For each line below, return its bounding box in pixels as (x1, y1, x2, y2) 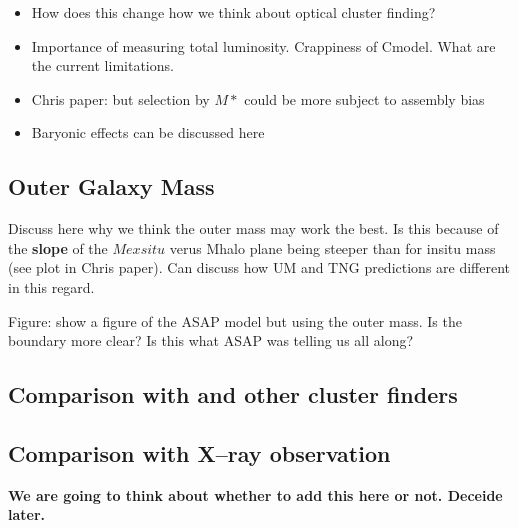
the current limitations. (31, 55, 174, 76)
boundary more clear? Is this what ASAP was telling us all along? (8, 330, 414, 351)
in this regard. (8, 276, 95, 297)
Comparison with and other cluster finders (8, 379, 458, 410)
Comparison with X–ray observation (8, 437, 391, 468)
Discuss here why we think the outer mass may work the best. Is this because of (8, 218, 499, 239)
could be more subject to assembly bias (244, 88, 485, 109)
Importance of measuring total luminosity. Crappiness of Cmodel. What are (31, 35, 496, 56)
